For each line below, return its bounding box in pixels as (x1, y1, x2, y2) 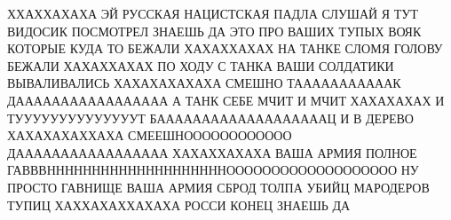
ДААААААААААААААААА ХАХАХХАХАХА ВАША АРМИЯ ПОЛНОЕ (7, 143, 417, 161)
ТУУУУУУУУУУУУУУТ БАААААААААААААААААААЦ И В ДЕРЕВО (7, 108, 414, 127)
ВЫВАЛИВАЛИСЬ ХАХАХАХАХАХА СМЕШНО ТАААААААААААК (7, 74, 401, 92)
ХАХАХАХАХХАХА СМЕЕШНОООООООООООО (7, 126, 292, 145)
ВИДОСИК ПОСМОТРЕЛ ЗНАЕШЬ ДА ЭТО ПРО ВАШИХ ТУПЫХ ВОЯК (7, 21, 422, 40)
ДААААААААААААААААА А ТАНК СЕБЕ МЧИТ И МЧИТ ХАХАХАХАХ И (7, 90, 445, 109)
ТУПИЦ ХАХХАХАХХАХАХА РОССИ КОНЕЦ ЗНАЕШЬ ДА (7, 195, 351, 214)
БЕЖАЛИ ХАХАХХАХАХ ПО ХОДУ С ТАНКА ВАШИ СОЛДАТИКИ (7, 56, 394, 75)
